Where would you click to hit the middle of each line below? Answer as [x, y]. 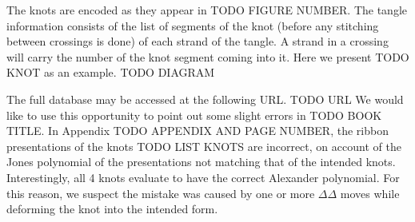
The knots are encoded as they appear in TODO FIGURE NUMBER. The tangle [207, 10]
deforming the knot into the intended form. [112, 209]
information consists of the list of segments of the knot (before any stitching [193, 25]
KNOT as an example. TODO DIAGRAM [111, 72]
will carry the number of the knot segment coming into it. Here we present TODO [208, 56]
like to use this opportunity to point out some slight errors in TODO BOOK [194, 115]
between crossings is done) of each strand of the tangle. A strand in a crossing [198, 41]
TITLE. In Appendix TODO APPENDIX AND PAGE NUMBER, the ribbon [198, 131]
